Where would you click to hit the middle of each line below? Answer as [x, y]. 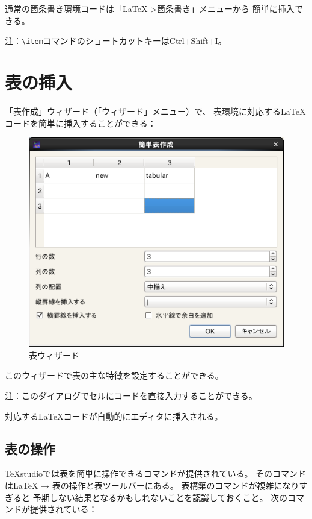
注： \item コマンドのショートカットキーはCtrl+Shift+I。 [116, 41]
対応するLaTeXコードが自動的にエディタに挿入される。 [114, 416]
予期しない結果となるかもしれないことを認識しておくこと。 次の [160, 497]
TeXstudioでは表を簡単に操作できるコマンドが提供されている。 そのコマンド [156, 473]
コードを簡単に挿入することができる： [81, 123]
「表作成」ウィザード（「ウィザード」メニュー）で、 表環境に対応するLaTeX [155, 111]
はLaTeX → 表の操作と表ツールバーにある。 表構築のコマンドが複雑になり [152, 485]
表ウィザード [54, 355]
